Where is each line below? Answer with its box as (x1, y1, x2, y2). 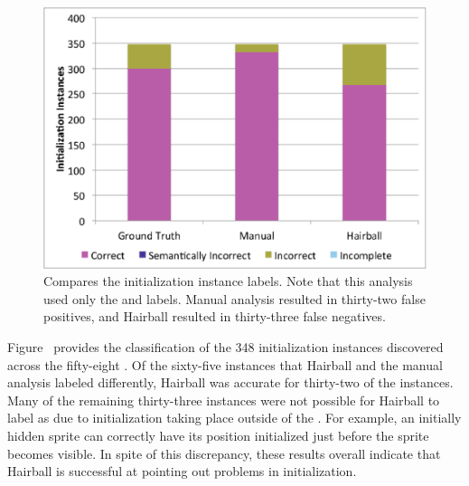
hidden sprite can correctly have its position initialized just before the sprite (7, 425, 429, 444)
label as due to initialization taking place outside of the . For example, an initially (7, 408, 462, 427)
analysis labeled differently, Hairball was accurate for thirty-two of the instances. (7, 373, 454, 392)
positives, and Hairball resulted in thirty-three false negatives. (43, 307, 386, 326)
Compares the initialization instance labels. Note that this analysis (43, 272, 413, 291)
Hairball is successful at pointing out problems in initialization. (7, 462, 357, 481)
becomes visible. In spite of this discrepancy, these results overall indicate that (7, 443, 441, 462)
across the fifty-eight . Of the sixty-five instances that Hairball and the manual (7, 355, 443, 374)
